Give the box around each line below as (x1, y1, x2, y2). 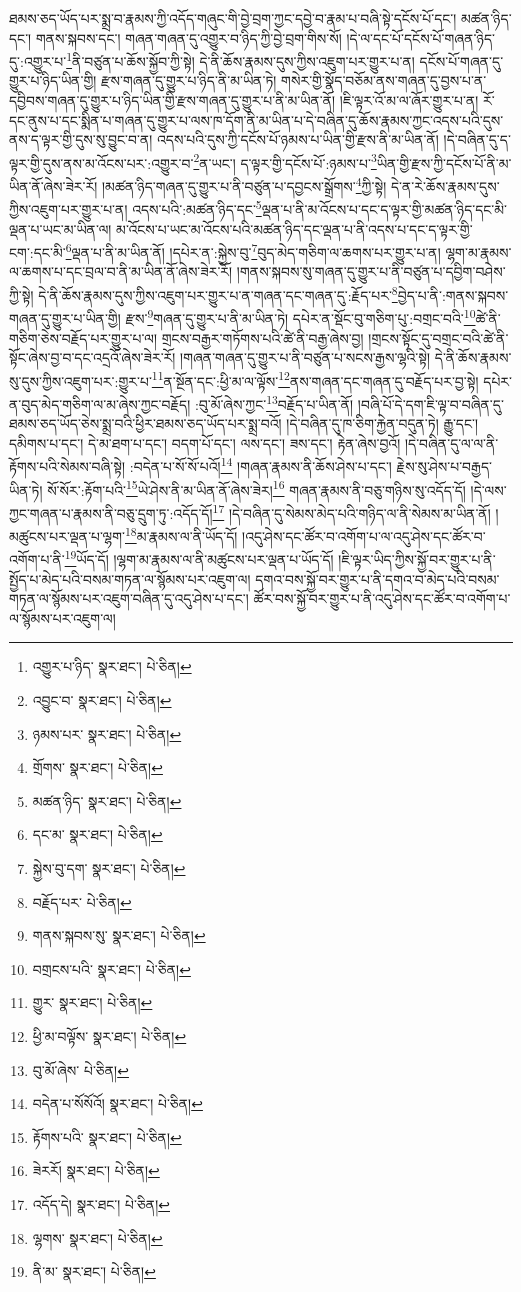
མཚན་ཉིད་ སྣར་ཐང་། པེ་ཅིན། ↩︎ (32, 790, 182, 811)
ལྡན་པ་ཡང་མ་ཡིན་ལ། (9, 218, 112, 239)
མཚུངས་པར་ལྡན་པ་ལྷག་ (9, 525, 125, 546)
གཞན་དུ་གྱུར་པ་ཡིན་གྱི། (9, 307, 121, 328)
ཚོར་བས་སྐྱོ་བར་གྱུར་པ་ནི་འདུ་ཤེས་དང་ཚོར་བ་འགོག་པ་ (253, 588, 511, 609)
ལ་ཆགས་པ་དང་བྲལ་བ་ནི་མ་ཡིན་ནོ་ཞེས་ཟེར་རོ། (9, 261, 233, 282)
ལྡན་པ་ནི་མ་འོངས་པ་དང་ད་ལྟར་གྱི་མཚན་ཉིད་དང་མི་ (261, 198, 508, 219)
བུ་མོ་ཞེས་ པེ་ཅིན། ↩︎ (32, 1059, 129, 1080)
